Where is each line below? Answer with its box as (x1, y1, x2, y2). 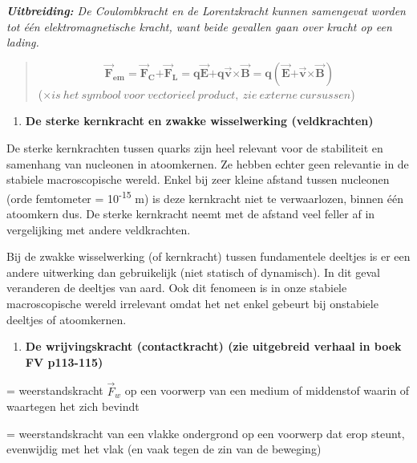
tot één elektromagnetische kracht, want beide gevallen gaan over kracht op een (6, 18, 392, 35)
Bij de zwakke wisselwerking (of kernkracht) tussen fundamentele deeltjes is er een (6, 248, 411, 265)
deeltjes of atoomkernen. (6, 311, 127, 327)
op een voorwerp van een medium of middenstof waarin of (124, 382, 410, 399)
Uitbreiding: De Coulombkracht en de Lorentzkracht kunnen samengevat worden (6, 2, 406, 18)
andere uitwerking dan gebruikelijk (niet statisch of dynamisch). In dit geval (6, 263, 380, 280)
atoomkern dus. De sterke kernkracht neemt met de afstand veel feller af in (6, 205, 375, 221)
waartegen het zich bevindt (6, 398, 140, 415)
